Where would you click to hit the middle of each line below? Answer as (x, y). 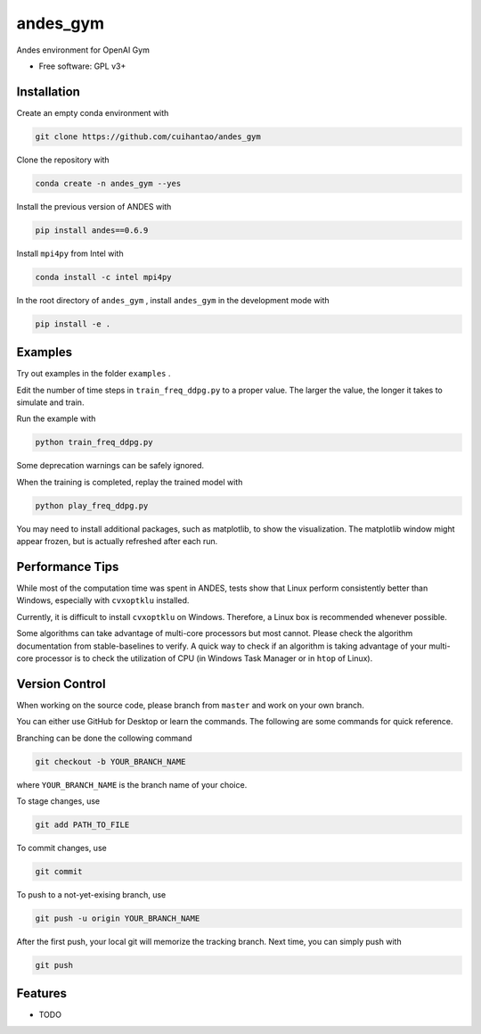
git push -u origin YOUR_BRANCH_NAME (118, 918)
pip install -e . (73, 324)
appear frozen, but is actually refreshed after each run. (117, 542)
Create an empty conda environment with (93, 112)
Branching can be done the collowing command (104, 738)
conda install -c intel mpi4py (104, 277)
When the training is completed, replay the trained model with (130, 482)
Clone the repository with (63, 160)
